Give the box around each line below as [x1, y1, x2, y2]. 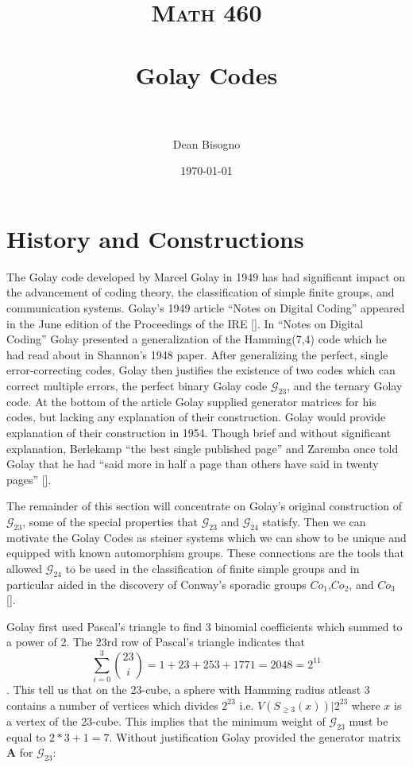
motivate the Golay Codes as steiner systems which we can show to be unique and [6, 529, 407, 545]
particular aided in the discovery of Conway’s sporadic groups [6, 575, 307, 592]
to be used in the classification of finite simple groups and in [65, 560, 360, 576]
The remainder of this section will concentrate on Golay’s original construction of [6, 498, 402, 514]
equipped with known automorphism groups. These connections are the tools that [6, 544, 405, 561]
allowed [6, 560, 43, 576]
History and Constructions [6, 222, 304, 254]
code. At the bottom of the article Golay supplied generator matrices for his [6, 393, 376, 409]
